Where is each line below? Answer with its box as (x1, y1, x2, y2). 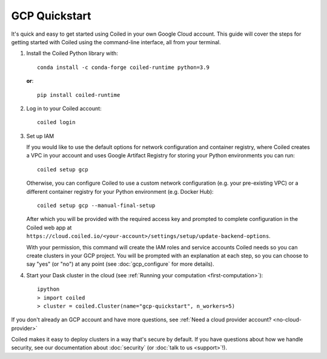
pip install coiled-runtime (37, 91, 121, 98)
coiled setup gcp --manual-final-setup (37, 202, 156, 209)
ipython (37, 286, 60, 293)
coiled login (37, 119, 76, 126)
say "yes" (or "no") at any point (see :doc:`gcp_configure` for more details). (26, 260, 214, 268)
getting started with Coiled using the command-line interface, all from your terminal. (11, 38, 221, 45)
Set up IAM (26, 132, 54, 139)
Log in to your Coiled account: (26, 105, 102, 112)
